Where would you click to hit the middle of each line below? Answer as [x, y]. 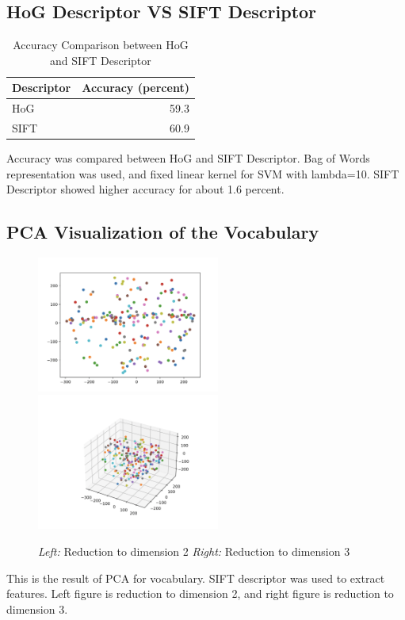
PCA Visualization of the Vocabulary [163, 232]
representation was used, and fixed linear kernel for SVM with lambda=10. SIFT [203, 173]
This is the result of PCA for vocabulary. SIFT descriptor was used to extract [196, 578]
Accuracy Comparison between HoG [101, 45]
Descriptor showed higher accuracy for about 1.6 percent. [145, 189]
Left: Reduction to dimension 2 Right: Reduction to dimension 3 [194, 551]
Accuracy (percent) [136, 88]
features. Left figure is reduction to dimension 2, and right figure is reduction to [200, 593]
